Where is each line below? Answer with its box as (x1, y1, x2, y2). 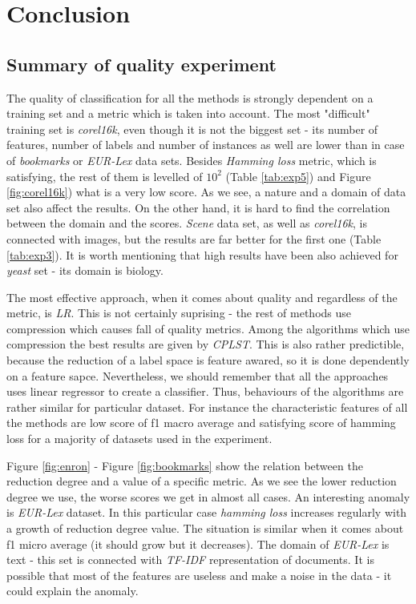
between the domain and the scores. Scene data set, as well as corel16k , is (6, 215, 367, 232)
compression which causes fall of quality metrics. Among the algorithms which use (6, 320, 410, 336)
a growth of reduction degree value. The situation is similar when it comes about (6, 520, 404, 537)
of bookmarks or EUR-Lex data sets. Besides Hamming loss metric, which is (6, 151, 377, 168)
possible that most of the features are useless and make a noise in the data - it (6, 566, 392, 583)
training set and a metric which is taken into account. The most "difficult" (6, 105, 370, 122)
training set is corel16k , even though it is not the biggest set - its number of (6, 120, 378, 137)
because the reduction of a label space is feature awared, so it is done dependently (6, 352, 410, 368)
